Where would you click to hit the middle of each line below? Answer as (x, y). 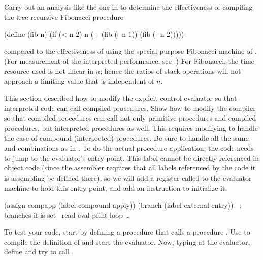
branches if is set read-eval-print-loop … (67, 214)
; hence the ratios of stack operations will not (171, 70)
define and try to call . (39, 252)
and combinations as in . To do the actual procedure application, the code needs (129, 148)
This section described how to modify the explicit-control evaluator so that (121, 98)
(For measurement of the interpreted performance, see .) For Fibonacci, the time (129, 61)
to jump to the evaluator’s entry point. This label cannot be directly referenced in (132, 157)
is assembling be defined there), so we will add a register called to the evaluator (128, 177)
